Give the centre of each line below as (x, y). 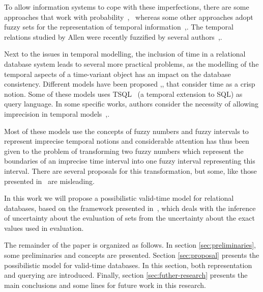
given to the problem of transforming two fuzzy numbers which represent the (124, 151)
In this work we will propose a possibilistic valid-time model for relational (119, 198)
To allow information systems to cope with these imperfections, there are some (127, 7)
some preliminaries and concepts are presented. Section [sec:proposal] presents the (132, 255)
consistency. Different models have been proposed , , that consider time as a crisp (130, 84)
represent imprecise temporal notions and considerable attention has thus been (127, 141)
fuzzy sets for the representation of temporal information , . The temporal (119, 27)
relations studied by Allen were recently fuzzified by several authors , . (113, 36)
